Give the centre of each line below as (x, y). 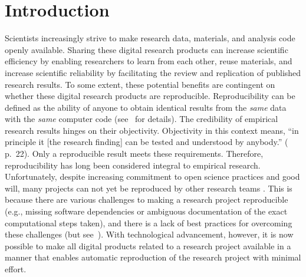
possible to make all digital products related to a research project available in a (148, 245)
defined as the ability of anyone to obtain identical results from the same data (146, 107)
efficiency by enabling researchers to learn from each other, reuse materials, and (149, 61)
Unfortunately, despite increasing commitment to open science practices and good (152, 177)
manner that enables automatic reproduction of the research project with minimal (153, 257)
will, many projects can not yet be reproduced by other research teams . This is (149, 188)
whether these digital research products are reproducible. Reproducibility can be (150, 96)
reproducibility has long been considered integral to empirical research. (133, 165)
